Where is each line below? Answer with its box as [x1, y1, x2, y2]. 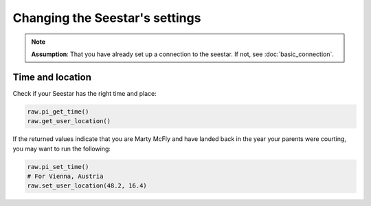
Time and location [12, 71, 92, 83]
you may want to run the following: [12, 144, 111, 153]
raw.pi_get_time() [27, 107, 89, 116]
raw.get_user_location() [27, 117, 111, 125]
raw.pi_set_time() [27, 163, 89, 170]
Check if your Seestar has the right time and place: [12, 89, 157, 97]
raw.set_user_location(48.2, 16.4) [27, 182, 147, 190]
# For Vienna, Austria [27, 172, 104, 180]
